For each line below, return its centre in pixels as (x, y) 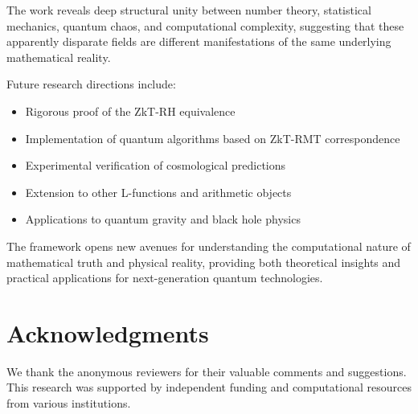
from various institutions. (69, 403)
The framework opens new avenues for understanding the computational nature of (209, 246)
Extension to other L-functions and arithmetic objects (158, 192)
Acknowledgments (108, 332)
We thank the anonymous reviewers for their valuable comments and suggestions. (207, 371)
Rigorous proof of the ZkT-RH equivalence (130, 111)
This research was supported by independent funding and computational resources (209, 387)
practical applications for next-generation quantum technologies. (165, 278)
